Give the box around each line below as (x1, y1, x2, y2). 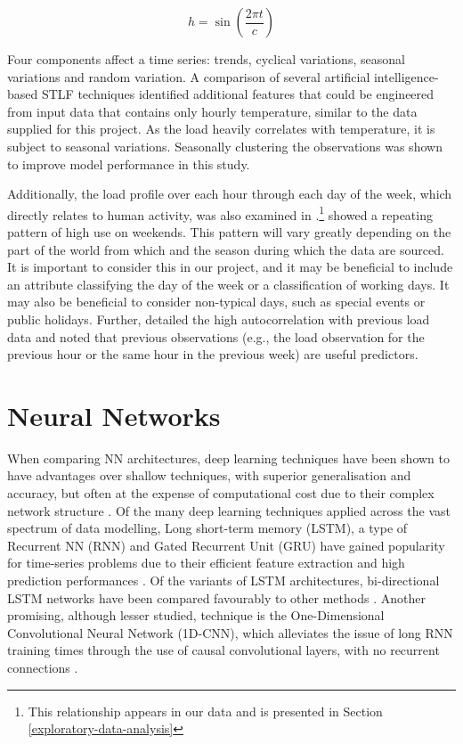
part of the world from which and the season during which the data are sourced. (7, 240, 444, 258)
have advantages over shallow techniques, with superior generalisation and (7, 466, 411, 485)
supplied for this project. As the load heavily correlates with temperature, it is (7, 119, 435, 138)
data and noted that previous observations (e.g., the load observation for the (7, 327, 425, 346)
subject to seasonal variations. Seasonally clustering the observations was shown (7, 136, 443, 155)
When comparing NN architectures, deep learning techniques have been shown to (7, 448, 450, 467)
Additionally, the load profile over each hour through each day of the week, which (7, 184, 452, 203)
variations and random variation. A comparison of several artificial (7, 67, 370, 86)
